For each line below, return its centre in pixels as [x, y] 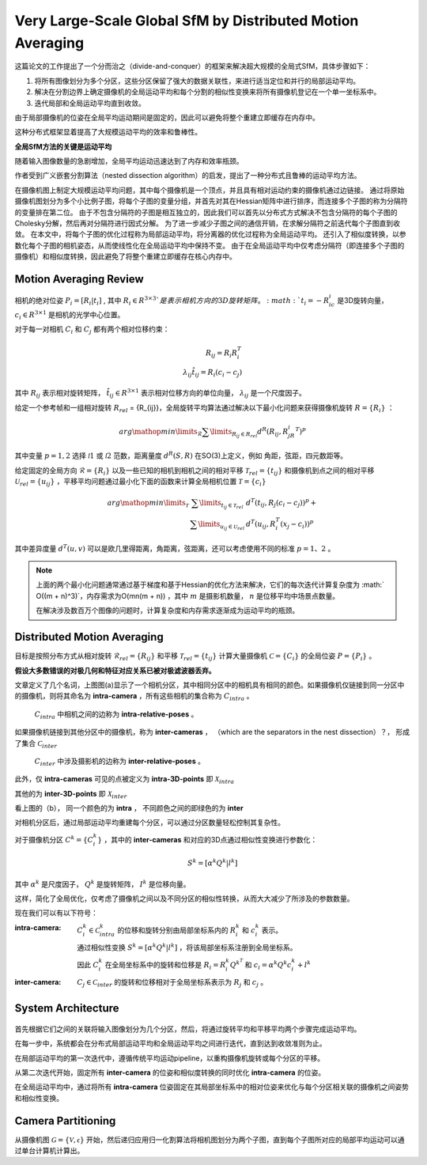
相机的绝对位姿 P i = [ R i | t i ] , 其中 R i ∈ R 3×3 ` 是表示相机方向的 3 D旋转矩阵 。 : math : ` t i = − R [172, 301]
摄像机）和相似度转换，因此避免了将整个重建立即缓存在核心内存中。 [125, 256]
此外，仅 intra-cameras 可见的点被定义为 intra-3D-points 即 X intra [125, 780]
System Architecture [67, 1008]
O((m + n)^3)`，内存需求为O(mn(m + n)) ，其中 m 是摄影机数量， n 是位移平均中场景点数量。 [188, 596]
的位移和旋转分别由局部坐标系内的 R [177, 930]
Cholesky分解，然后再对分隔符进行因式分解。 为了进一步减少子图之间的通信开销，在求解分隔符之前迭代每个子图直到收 [208, 223]
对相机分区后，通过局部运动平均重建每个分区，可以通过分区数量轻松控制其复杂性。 [149, 823]
